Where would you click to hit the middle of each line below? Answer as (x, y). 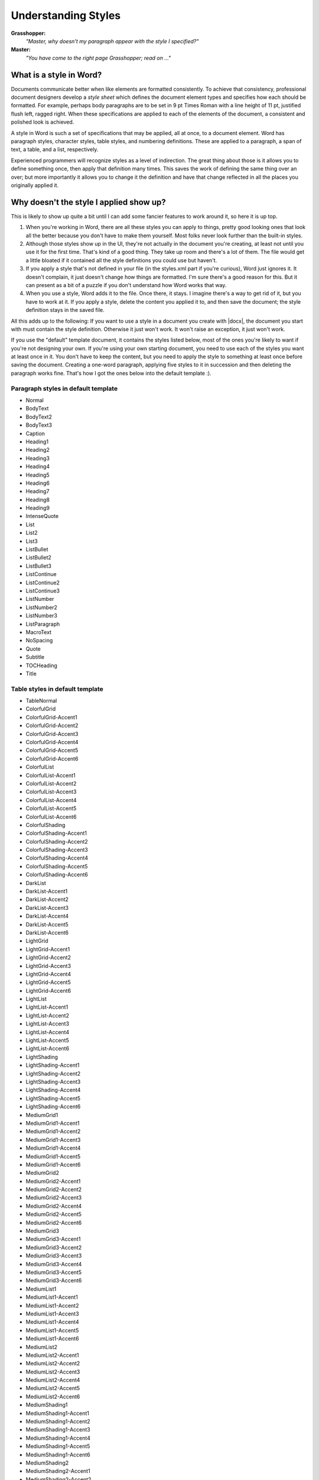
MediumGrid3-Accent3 (54, 1256)
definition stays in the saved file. (65, 310)
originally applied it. (35, 185)
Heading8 (38, 500)
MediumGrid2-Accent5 (54, 1214)
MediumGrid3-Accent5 (54, 1272)
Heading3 (38, 458)
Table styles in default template (57, 688)
